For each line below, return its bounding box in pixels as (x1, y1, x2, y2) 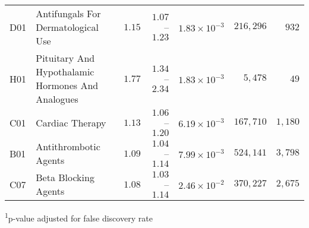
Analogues (36, 92, 78, 106)
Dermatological (36, 20, 99, 34)
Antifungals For (36, 7, 101, 20)
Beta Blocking (36, 170, 94, 184)
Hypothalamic (36, 65, 94, 78)
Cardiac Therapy (36, 116, 106, 129)
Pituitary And (36, 51, 95, 65)
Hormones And (36, 78, 99, 92)
